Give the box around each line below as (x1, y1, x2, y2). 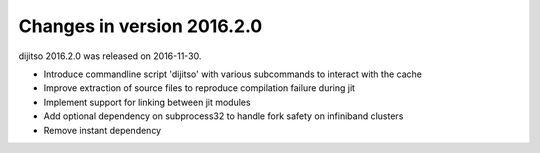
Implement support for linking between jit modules (43, 96, 251, 108)
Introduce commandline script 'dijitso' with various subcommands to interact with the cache (43, 68, 422, 80)
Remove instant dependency (43, 124, 162, 136)
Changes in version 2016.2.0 (18, 15, 263, 37)
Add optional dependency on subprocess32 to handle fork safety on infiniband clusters (43, 110, 404, 122)
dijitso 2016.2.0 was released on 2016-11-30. (18, 50, 202, 62)
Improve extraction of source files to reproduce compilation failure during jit (43, 82, 355, 94)
